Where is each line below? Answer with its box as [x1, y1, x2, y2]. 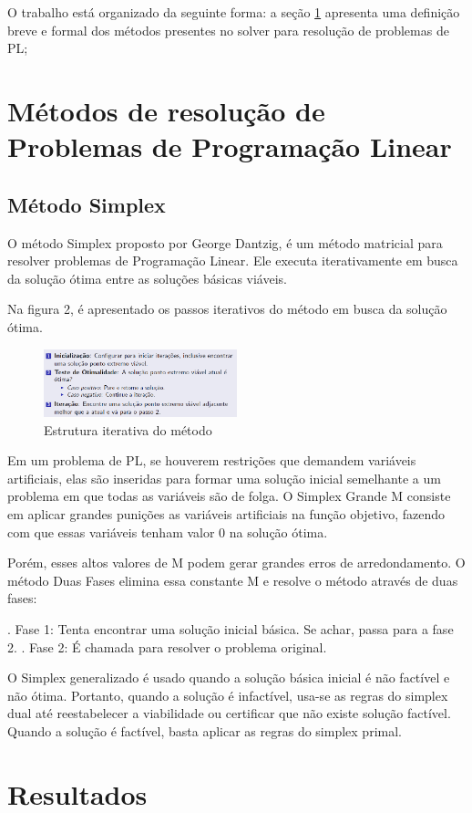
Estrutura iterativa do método [44, 420, 212, 439]
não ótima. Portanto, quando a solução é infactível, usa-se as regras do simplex [7, 685, 448, 704]
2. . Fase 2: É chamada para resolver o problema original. [7, 637, 327, 656]
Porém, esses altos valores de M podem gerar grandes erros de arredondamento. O [7, 553, 466, 572]
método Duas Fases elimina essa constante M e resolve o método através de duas [7, 570, 458, 589]
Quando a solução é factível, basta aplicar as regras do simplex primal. [7, 721, 402, 740]
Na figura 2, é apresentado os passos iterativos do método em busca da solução [7, 299, 447, 318]
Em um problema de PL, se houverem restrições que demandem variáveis [7, 451, 416, 470]
